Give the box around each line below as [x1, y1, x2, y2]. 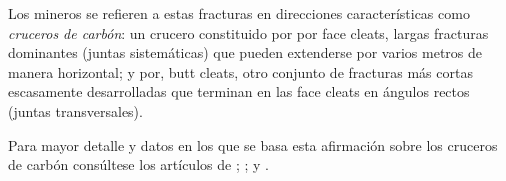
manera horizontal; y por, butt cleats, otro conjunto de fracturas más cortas [8, 61, 473, 82]
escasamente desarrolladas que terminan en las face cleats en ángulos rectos [8, 81, 470, 102]
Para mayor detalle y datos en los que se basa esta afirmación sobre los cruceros [8, 134, 498, 155]
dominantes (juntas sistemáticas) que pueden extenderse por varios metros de [8, 42, 483, 63]
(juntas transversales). [8, 100, 143, 121]
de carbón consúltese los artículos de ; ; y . [8, 154, 269, 175]
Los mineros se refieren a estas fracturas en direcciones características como [8, 3, 470, 23]
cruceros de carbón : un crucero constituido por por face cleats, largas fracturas [8, 22, 489, 43]
